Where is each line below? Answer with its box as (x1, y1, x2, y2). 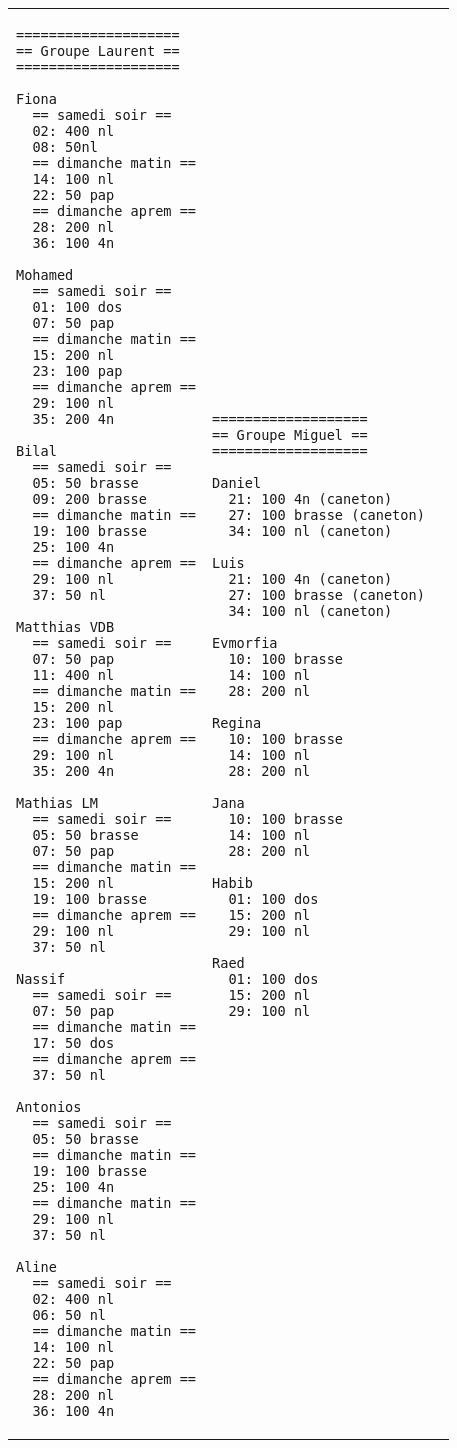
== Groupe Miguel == (212, 427, 368, 443)
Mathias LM (16, 795, 98, 811)
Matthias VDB (16, 619, 115, 635)
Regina (212, 715, 262, 731)
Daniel (212, 475, 262, 491)
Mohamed (16, 267, 74, 283)
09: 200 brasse (32, 491, 147, 507)
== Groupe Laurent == (16, 43, 180, 59)
